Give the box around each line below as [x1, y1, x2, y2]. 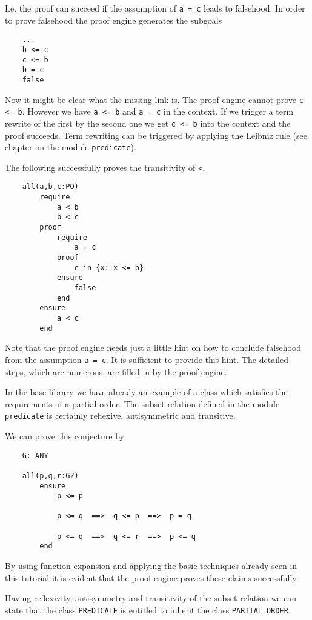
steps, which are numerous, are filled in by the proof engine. [5, 365, 227, 378]
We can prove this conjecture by [5, 429, 124, 442]
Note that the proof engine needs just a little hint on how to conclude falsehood [5, 341, 302, 354]
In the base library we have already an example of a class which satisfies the [5, 385, 288, 398]
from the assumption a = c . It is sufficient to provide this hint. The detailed [5, 353, 288, 365]
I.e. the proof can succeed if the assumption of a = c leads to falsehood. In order [5, 2, 305, 14]
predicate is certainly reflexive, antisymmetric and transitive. [5, 409, 236, 422]
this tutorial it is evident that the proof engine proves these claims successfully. [5, 571, 299, 584]
